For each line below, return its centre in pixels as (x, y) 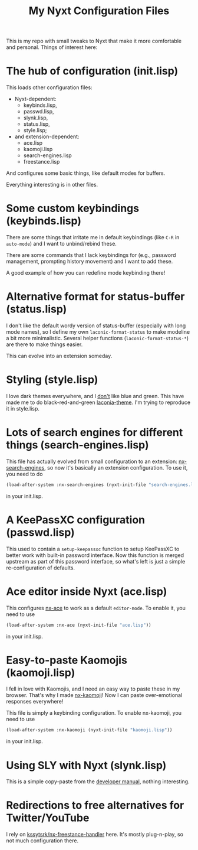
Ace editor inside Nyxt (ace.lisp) (87, 591)
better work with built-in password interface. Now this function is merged (95, 555)
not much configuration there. (42, 841)
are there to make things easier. (44, 344)
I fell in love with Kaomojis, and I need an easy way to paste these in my (93, 689)
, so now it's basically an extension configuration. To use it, (116, 467)
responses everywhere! (35, 702)
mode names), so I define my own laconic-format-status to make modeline (98, 332)
